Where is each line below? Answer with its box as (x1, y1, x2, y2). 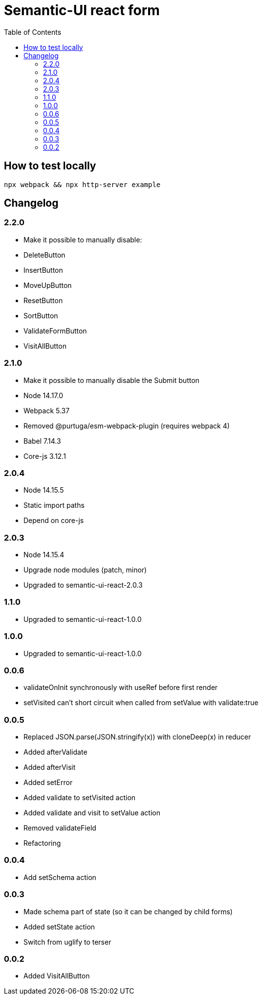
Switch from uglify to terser (23, 937, 111, 946)
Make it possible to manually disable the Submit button (23, 376, 199, 384)
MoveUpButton (23, 281, 72, 289)
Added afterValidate (23, 748, 87, 757)
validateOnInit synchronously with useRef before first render (23, 683, 218, 692)
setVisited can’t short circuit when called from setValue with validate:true (23, 698, 259, 707)
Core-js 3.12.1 (23, 452, 66, 460)
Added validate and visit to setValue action (23, 809, 160, 817)
